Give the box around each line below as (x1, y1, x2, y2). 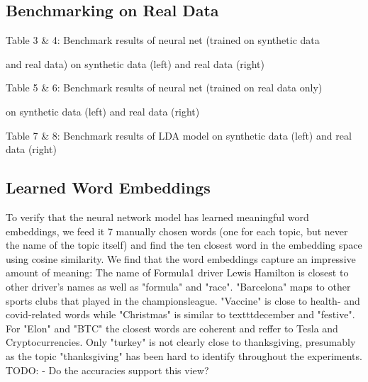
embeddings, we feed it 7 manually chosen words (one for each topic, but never (6, 223, 348, 238)
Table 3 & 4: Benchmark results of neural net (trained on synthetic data (6, 33, 320, 47)
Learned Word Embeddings (6, 176, 211, 198)
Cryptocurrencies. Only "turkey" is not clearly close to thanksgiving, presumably (6, 335, 356, 349)
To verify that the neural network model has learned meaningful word (6, 209, 309, 224)
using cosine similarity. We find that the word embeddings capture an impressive (6, 251, 356, 266)
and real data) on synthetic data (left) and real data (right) (6, 56, 265, 71)
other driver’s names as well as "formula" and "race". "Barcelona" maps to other (6, 279, 351, 293)
